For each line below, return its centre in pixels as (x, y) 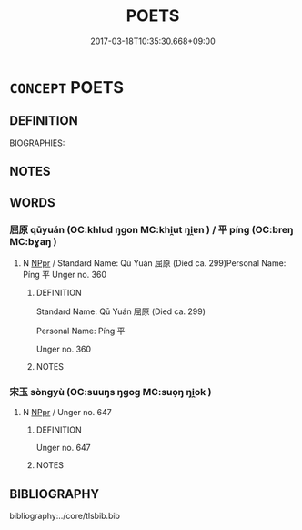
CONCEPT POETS (67, 87)
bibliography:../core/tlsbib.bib (65, 515)
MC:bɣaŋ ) (33, 242)
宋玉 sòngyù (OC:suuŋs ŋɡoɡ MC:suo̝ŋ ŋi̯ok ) (111, 392)
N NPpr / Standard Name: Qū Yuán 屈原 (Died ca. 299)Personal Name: (154, 263)
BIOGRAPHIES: (37, 143)
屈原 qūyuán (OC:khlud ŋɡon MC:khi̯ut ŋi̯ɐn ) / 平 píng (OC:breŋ (151, 230)
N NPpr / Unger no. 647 (67, 413)
